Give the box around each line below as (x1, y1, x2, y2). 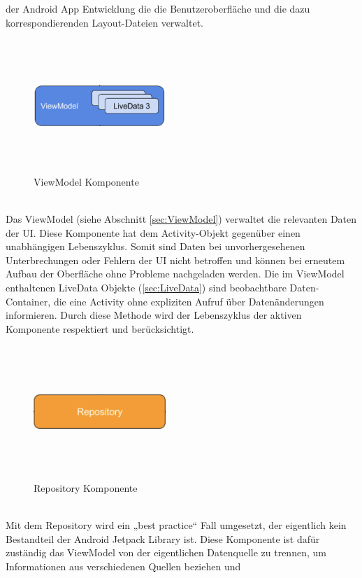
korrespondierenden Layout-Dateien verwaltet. (6, 15, 203, 29)
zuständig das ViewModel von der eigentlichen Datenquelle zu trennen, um (6, 545, 326, 560)
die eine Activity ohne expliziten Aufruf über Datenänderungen (53, 294, 324, 308)
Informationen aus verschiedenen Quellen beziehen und (6, 558, 241, 573)
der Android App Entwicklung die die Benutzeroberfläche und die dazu (6, 1, 310, 15)
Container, (6, 294, 51, 308)
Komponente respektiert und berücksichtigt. (6, 321, 194, 336)
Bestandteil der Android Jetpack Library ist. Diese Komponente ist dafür (6, 531, 320, 546)
